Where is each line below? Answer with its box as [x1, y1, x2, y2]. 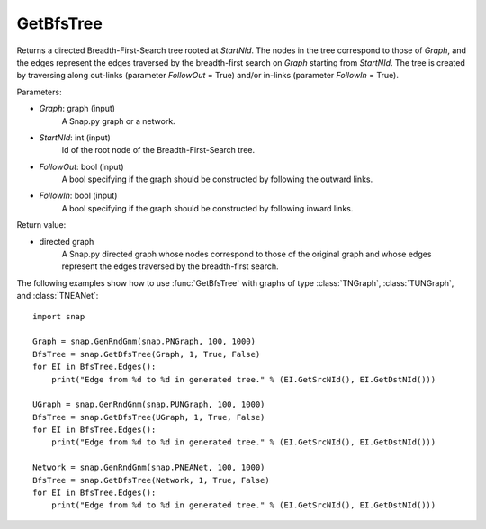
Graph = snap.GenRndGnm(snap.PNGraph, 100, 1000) [32, 336, 256, 346]
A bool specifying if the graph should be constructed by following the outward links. [61, 174, 373, 184]
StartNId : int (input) [39, 131, 112, 143]
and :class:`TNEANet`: [16, 291, 99, 301]
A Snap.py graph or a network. [61, 115, 175, 126]
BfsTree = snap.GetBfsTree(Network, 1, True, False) [32, 475, 270, 485]
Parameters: [16, 86, 62, 97]
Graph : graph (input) [39, 103, 116, 114]
